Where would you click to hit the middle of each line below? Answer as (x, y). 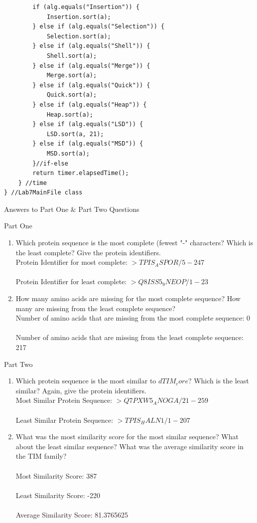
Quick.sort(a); (72, 95)
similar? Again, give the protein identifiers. (81, 390)
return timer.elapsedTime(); (81, 173)
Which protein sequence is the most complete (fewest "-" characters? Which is (134, 243)
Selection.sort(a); (79, 36)
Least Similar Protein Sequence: (64, 420)
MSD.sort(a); (68, 153)
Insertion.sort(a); (79, 17)
